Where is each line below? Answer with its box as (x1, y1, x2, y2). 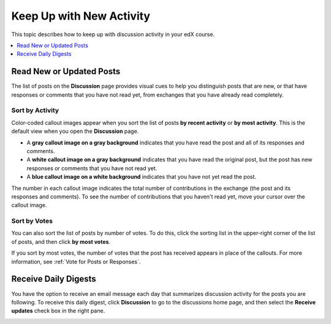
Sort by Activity (11, 106, 59, 115)
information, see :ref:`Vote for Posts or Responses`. (11, 258, 141, 265)
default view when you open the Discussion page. (11, 127, 139, 135)
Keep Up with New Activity (11, 9, 150, 23)
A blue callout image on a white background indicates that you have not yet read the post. (26, 173, 257, 181)
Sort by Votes (11, 217, 53, 225)
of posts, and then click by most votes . (11, 238, 110, 245)
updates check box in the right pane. (11, 307, 105, 315)
